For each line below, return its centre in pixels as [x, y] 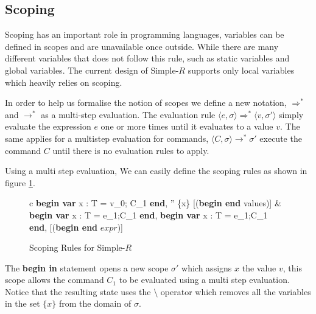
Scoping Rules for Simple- [77, 247]
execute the [281, 138]
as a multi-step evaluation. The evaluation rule [128, 114]
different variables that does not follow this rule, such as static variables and [147, 58]
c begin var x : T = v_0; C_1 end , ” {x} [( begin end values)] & [155, 203]
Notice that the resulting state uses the [78, 291]
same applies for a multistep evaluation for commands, [107, 138]
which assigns [207, 267]
